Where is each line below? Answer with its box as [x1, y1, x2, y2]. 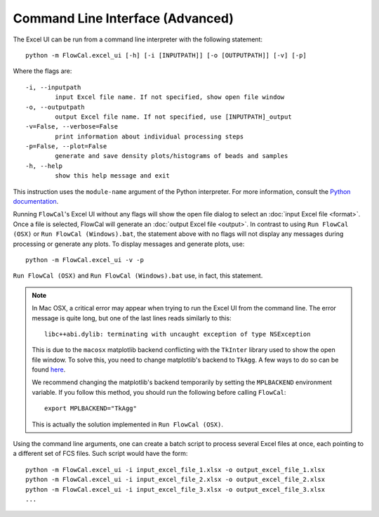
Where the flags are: [13, 67, 72, 75]
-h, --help [25, 162, 63, 170]
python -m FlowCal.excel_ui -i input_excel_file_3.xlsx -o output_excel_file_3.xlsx [25, 485, 326, 493]
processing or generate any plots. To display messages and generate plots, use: [13, 240, 245, 248]
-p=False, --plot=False [25, 143, 107, 150]
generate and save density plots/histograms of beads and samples [55, 152, 288, 160]
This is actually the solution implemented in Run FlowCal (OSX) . [32, 420, 224, 428]
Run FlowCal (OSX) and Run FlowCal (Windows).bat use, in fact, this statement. [13, 271, 263, 280]
